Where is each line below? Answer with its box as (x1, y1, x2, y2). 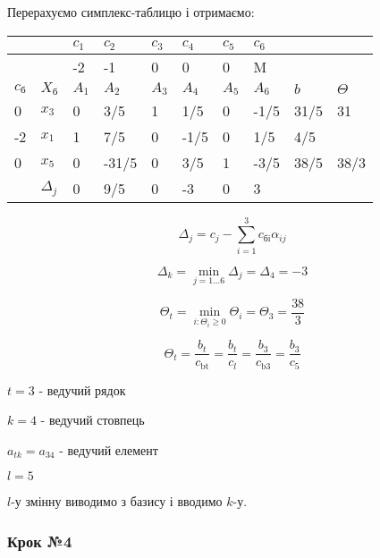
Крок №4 (7, 529, 72, 552)
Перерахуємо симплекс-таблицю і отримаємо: (7, 3, 255, 21)
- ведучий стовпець (40, 410, 145, 429)
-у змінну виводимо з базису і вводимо (11, 492, 223, 511)
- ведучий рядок (38, 380, 126, 399)
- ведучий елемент (59, 440, 158, 459)
